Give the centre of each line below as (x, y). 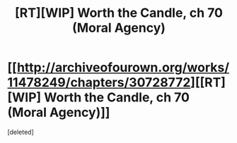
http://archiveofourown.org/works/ (123, 68)
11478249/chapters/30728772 (99, 83)
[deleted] (21, 132)
